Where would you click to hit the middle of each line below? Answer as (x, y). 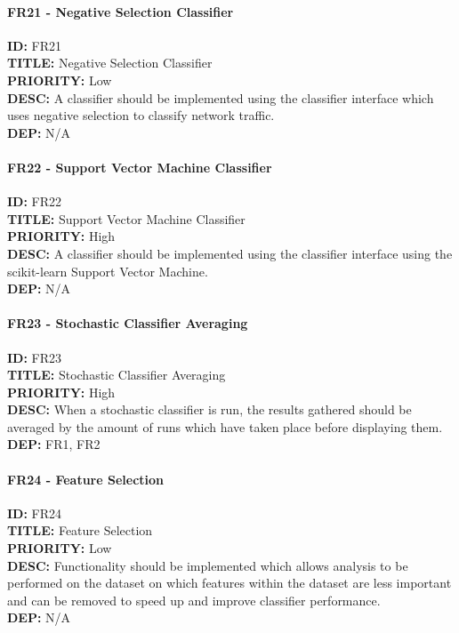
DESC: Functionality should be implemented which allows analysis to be (208, 565)
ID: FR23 (35, 357)
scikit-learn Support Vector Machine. (108, 271)
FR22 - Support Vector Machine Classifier (140, 167)
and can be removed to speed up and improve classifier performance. (194, 600)
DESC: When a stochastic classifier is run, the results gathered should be (209, 409)
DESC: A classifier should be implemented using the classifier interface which (221, 97)
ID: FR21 (35, 45)
